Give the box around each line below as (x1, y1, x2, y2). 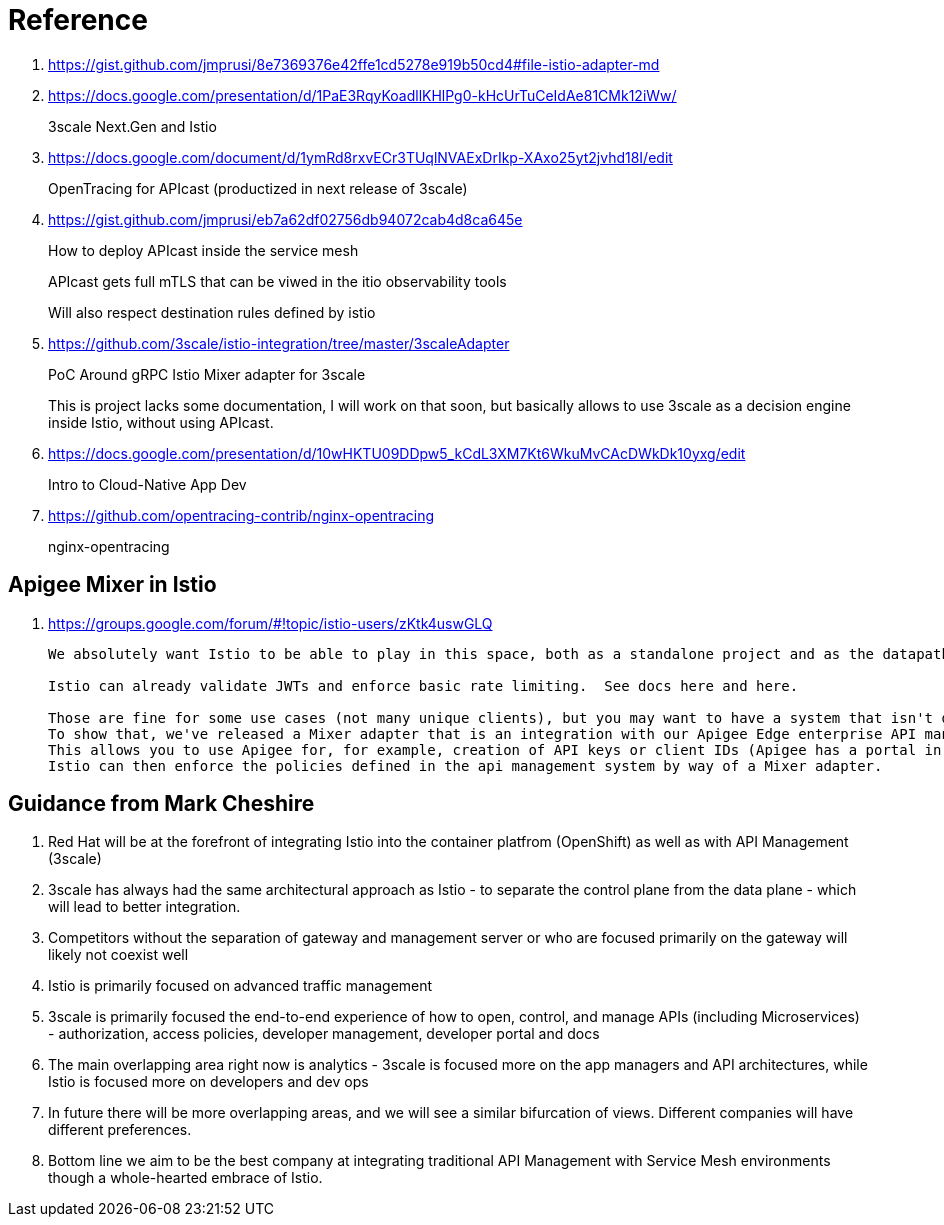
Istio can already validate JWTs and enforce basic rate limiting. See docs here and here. (48, 677, 799, 694)
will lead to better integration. (48, 898, 241, 916)
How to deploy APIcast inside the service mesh (48, 241, 359, 259)
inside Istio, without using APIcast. (48, 413, 274, 431)
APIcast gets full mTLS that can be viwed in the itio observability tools (48, 272, 507, 290)
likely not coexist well (48, 946, 189, 964)
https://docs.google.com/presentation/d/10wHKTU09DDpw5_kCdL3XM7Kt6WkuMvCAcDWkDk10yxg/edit (48, 444, 746, 462)
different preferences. (48, 1121, 192, 1139)
